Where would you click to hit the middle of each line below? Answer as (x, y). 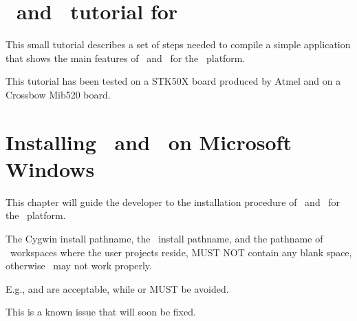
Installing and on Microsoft (149, 142)
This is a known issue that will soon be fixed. (101, 312)
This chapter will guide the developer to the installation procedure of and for (173, 201)
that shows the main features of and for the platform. (126, 58)
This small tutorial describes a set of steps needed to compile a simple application (178, 44)
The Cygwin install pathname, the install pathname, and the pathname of (164, 238)
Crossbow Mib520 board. (58, 94)
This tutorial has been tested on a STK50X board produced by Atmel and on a (173, 81)
